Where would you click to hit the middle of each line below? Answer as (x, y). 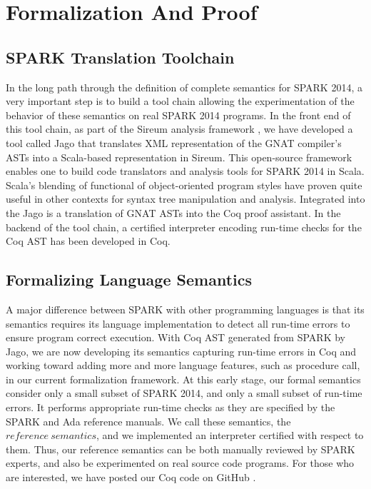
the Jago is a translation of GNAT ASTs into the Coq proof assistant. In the (173, 212)
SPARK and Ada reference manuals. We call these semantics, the (148, 421)
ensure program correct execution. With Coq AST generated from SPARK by (176, 337)
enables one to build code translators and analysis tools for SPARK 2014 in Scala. (185, 171)
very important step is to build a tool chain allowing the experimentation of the (180, 101)
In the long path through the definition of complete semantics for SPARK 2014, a (184, 87)
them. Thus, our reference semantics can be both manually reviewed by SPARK (181, 449)
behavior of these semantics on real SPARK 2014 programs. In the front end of (178, 115)
